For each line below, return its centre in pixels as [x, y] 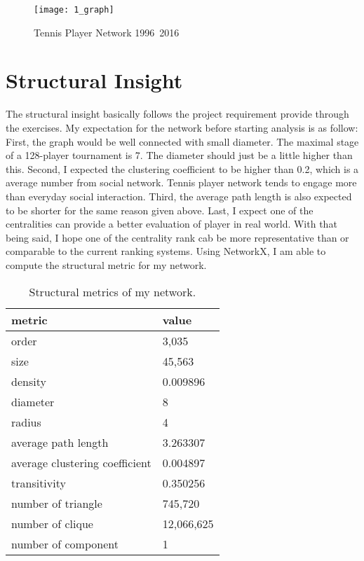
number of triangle [57, 503]
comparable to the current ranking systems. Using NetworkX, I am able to [166, 251]
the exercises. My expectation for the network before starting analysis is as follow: [182, 127]
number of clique [52, 523]
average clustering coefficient [81, 462]
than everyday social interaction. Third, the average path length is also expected [179, 196]
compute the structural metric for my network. [106, 264]
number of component [65, 543]
